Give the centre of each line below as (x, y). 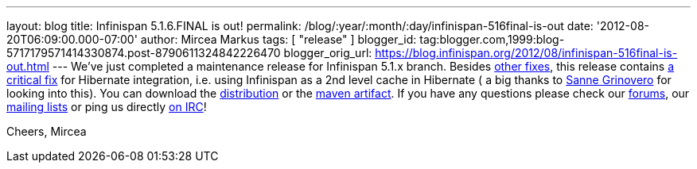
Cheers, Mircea (47, 131)
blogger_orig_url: (328, 53)
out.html (28, 66)
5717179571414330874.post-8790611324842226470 (144, 53)
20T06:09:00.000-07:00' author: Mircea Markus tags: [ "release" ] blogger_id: (212, 39)
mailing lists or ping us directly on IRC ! (107, 107)
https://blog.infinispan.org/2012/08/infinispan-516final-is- (526, 53)
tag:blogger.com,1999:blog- (492, 39)
